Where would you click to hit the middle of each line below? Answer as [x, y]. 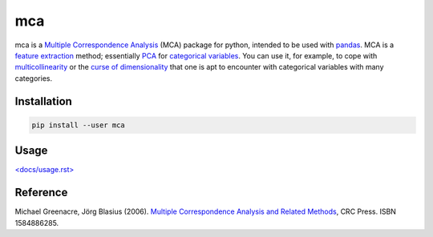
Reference [41, 193]
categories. [33, 78]
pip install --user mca [79, 125]
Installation [43, 101]
